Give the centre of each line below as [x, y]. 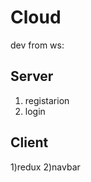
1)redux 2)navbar [45, 167]
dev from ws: [37, 45]
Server [32, 76]
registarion [47, 100]
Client [29, 142]
